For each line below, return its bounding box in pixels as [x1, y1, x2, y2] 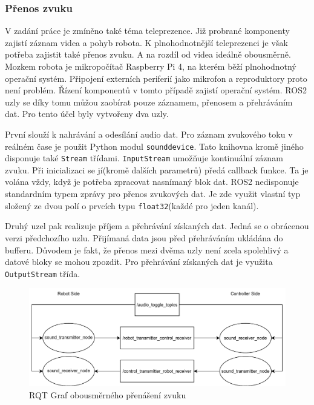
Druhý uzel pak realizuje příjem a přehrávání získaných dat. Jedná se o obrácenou [5, 219, 309, 232]
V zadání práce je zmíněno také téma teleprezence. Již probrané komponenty [5, 24, 290, 37]
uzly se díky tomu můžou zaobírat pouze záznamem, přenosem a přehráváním [5, 95, 293, 108]
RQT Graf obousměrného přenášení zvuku [29, 388, 186, 401]
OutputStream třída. [5, 267, 80, 279]
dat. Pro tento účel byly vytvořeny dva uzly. [5, 107, 169, 120]
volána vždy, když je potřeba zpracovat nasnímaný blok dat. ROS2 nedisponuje [5, 175, 299, 188]
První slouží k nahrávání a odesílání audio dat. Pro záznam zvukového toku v [5, 127, 293, 140]
